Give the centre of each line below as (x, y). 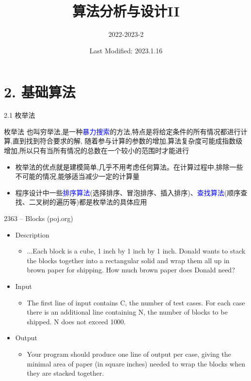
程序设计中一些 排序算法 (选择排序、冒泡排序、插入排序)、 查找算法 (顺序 (128, 192)
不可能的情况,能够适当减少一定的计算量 (77, 176)
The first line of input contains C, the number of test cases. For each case (136, 302)
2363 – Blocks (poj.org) (39, 218)
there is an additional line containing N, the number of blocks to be (127, 312)
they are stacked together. (65, 373)
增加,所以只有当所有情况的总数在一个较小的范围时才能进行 (96, 151)
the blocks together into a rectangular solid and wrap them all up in (128, 260)
